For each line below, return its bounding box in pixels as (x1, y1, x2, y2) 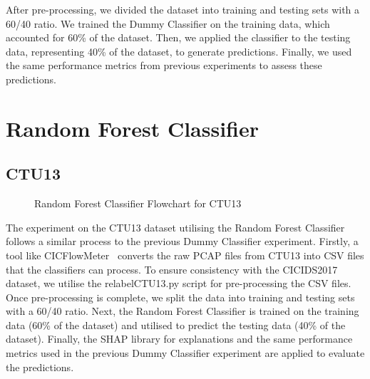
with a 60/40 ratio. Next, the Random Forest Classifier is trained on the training (6, 303, 359, 318)
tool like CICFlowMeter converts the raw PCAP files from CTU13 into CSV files (6, 247, 364, 262)
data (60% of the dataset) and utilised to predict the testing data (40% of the (6, 317, 346, 332)
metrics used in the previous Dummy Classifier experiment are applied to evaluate (6, 346, 365, 360)
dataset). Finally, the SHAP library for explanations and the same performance (6, 331, 353, 346)
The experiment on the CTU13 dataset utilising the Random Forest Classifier (6, 219, 345, 234)
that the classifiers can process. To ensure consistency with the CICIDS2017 (6, 261, 338, 276)
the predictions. (6, 359, 74, 374)
